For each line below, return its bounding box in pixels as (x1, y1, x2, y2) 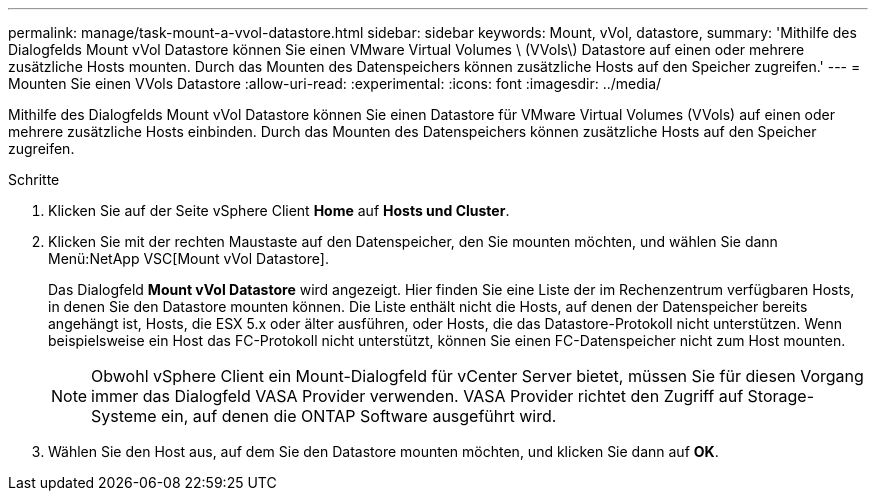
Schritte (8, 171, 60, 188)
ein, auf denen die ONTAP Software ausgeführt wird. (161, 406, 557, 426)
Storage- (747, 386, 815, 406)
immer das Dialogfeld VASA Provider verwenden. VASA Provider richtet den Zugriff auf (91, 386, 744, 406)
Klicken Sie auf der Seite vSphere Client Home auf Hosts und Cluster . (48, 202, 510, 219)
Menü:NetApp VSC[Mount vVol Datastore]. (48, 250, 329, 267)
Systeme (91, 406, 157, 426)
